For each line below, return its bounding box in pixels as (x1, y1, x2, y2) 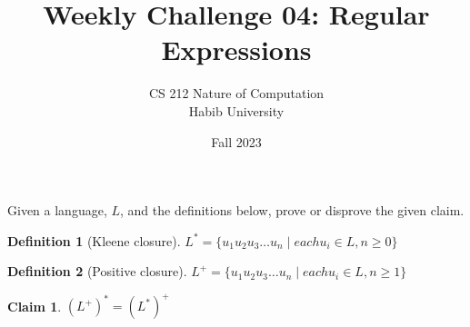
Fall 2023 (211, 132, 262, 151)
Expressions (161, 31, 312, 68)
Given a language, (7, 201, 107, 220)
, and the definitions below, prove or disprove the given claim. (119, 201, 465, 220)
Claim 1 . (7, 296, 62, 315)
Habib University (188, 101, 285, 120)
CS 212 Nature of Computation (148, 84, 325, 103)
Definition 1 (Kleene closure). (7, 231, 181, 250)
